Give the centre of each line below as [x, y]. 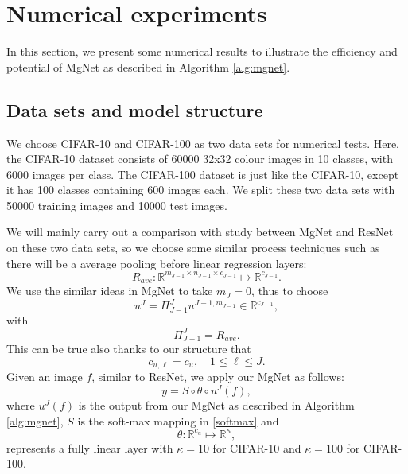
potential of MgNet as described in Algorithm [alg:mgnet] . [148, 66]
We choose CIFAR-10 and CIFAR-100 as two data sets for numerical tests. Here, [203, 143]
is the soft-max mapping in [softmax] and [178, 420]
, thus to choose [290, 291]
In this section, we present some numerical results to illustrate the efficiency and [202, 51]
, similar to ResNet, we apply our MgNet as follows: [218, 377]
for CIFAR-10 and [257, 447]
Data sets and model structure [135, 109]
